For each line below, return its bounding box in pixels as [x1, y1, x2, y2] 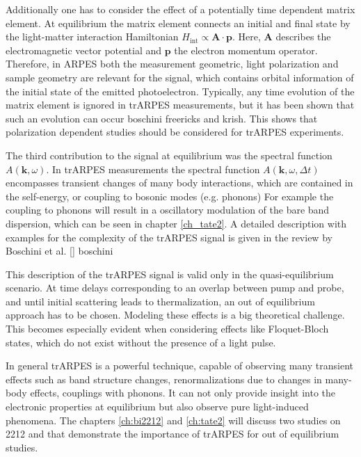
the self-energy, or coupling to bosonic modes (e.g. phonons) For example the [6, 189, 334, 203]
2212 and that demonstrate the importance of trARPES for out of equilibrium [6, 426, 339, 441]
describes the [275, 29, 331, 44]
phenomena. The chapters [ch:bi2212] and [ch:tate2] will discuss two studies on [6, 412, 341, 427]
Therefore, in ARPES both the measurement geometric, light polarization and [6, 56, 339, 71]
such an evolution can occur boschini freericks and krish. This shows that [6, 111, 318, 125]
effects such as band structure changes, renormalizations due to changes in [6, 371, 322, 386]
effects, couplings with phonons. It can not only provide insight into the [30, 385, 336, 400]
